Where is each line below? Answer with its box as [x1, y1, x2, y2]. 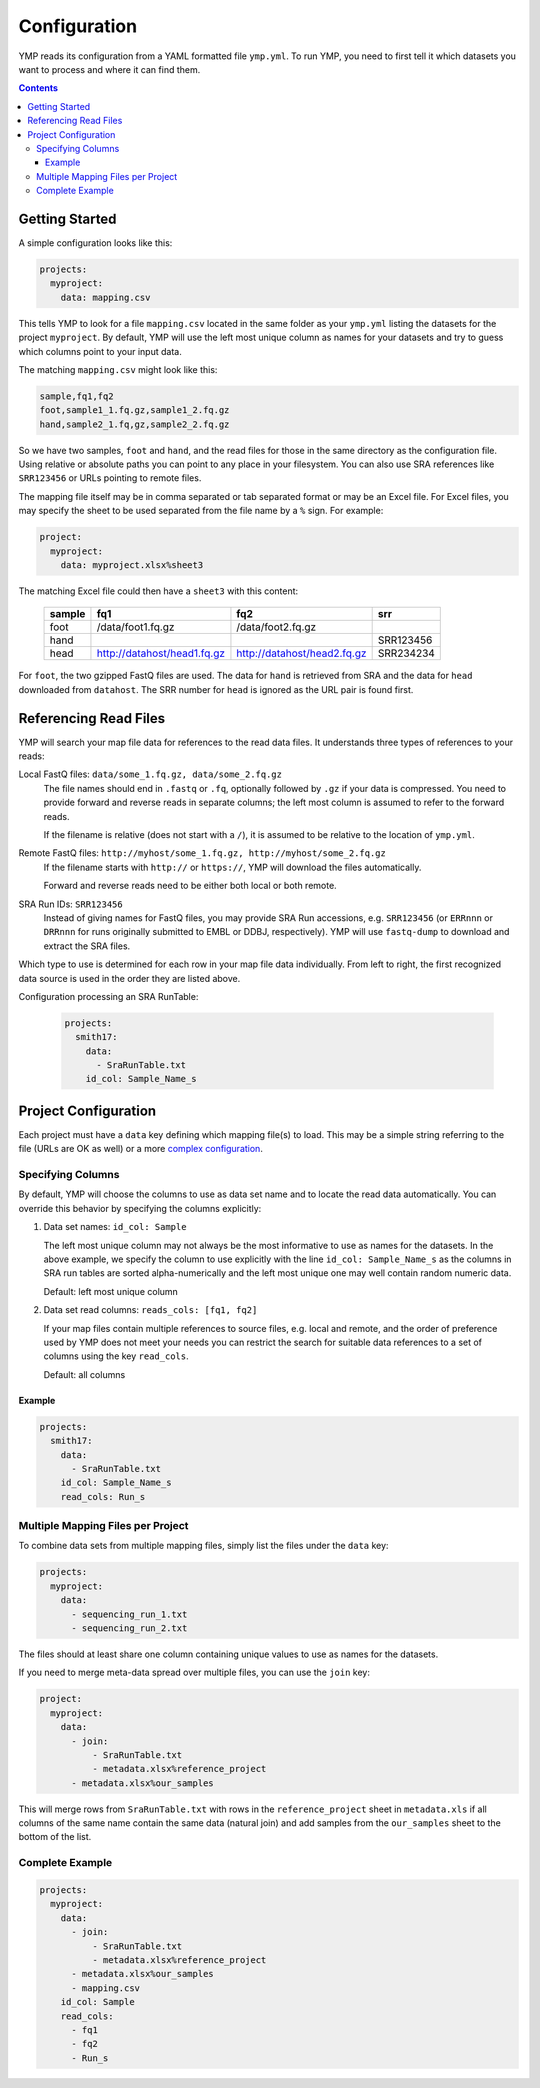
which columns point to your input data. [18, 345, 182, 357]
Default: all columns [43, 1368, 126, 1380]
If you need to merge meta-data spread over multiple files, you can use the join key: [18, 1666, 370, 1679]
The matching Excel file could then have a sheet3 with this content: [18, 585, 299, 597]
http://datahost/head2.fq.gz [236, 646, 367, 660]
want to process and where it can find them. [18, 63, 201, 75]
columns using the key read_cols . [43, 1350, 189, 1362]
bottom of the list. [18, 1831, 92, 1843]
